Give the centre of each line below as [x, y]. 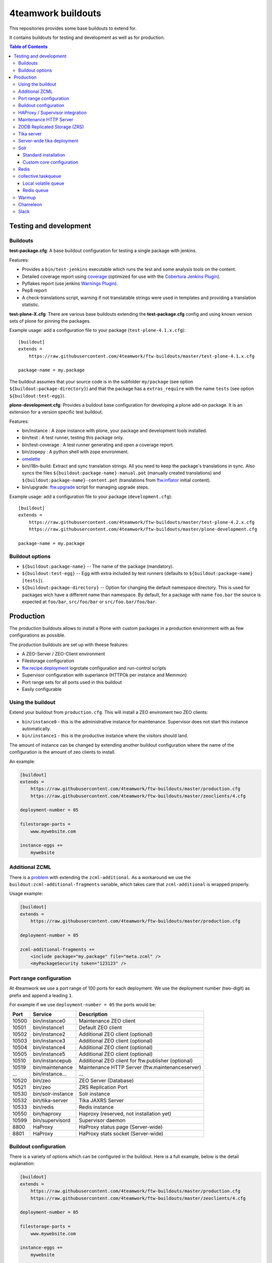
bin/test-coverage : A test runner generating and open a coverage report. [98, 445]
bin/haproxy [47, 1114]
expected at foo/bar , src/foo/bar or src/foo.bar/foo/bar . [89, 602]
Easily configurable [42, 689]
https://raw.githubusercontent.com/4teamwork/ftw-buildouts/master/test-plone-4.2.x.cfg [142, 522]
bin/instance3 [49, 1041]
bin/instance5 [49, 1054]
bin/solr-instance [53, 1094]
